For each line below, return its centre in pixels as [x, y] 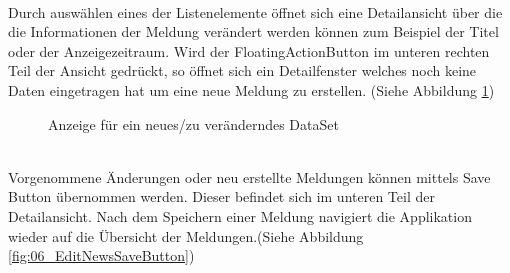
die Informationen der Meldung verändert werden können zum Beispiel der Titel [253, 31]
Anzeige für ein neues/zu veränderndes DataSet [193, 123]
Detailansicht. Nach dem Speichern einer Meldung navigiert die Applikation [240, 215]
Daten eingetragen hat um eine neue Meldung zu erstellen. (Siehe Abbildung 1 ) [251, 89]
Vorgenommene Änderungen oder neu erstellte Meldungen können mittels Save [249, 176]
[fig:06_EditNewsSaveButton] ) [101, 255]
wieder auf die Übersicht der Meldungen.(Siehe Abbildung [186, 235]
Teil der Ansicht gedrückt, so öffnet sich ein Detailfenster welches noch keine [242, 70]
